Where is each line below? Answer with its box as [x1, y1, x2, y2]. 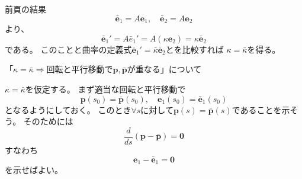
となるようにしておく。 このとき [5, 103, 131, 116]
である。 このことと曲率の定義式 [5, 43, 132, 55]
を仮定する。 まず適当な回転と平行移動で [25, 83, 186, 95]
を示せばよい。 [5, 164, 63, 176]
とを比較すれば [165, 43, 224, 55]
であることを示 [232, 103, 290, 116]
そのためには [23, 115, 73, 127]
